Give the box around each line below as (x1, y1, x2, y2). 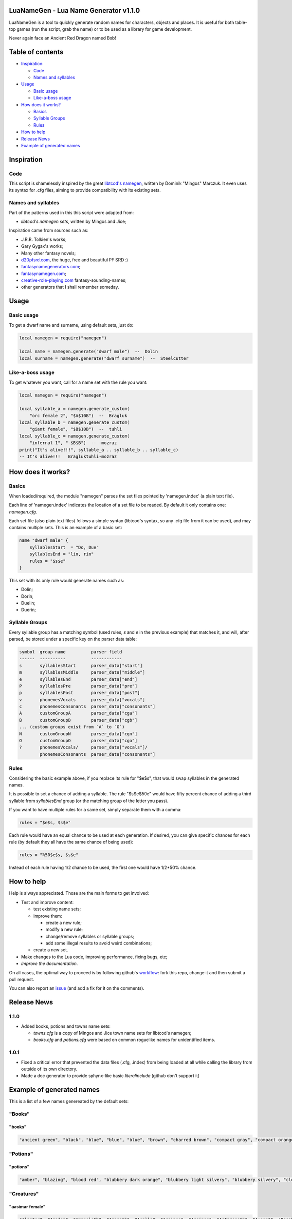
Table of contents (9, 48, 63, 56)
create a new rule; (45, 920, 82, 925)
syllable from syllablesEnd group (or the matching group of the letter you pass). (9, 798, 169, 804)
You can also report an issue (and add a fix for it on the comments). (9, 985, 145, 991)
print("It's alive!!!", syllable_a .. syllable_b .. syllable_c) (19, 447, 179, 452)
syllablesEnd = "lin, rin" (29, 551, 94, 557)
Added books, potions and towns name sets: (21, 1023, 111, 1029)
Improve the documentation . (21, 961, 78, 966)
